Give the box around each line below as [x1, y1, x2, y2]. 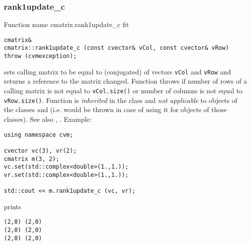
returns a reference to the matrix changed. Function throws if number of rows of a [4, 76, 247, 86]
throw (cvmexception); [4, 53, 77, 60]
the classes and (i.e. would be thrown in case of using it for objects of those [4, 104, 227, 115]
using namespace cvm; [4, 131, 74, 138]
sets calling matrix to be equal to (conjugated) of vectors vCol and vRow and [4, 66, 231, 76]
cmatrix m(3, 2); [4, 155, 59, 162]
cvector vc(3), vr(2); [4, 147, 77, 154]
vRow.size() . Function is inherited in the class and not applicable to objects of [4, 95, 237, 105]
